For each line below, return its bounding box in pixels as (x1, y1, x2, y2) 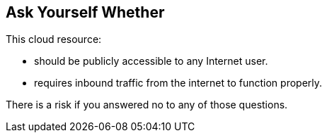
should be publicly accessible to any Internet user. (34, 55, 268, 68)
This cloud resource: (6, 33, 102, 46)
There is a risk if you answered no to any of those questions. (6, 99, 288, 111)
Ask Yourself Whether (6, 4, 165, 21)
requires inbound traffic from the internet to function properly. (34, 77, 323, 89)
